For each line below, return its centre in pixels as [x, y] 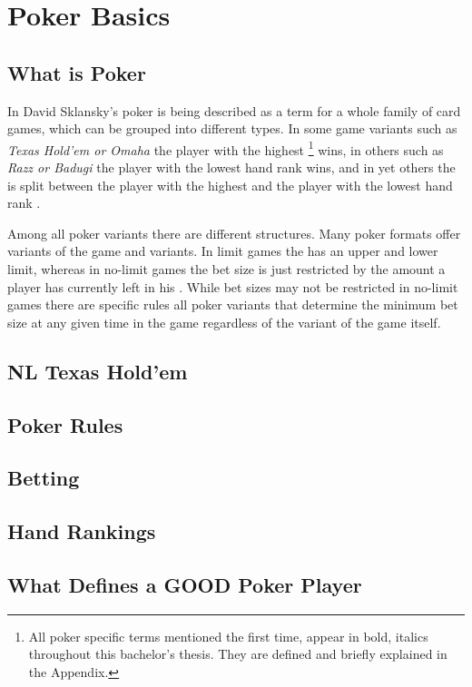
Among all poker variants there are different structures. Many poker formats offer [234, 233]
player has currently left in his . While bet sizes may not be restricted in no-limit [233, 286]
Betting [44, 478]
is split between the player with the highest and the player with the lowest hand [230, 185]
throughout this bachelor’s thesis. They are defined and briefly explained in [238, 654]
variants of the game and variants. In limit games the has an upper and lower [223, 251]
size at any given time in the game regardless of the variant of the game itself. [224, 322]
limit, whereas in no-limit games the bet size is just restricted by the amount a [226, 268]
